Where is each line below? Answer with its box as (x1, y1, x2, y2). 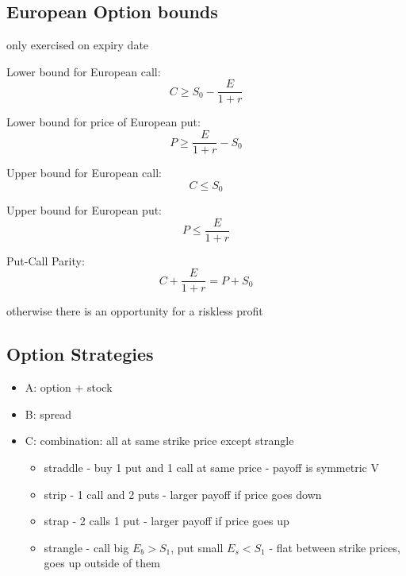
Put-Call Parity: (6, 252, 85, 269)
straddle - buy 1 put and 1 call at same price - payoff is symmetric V (44, 459, 379, 476)
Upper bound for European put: (6, 202, 162, 218)
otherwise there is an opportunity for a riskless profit (6, 303, 263, 319)
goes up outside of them (44, 555, 160, 571)
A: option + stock (25, 379, 113, 396)
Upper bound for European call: (6, 164, 162, 181)
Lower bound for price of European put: (6, 114, 201, 130)
